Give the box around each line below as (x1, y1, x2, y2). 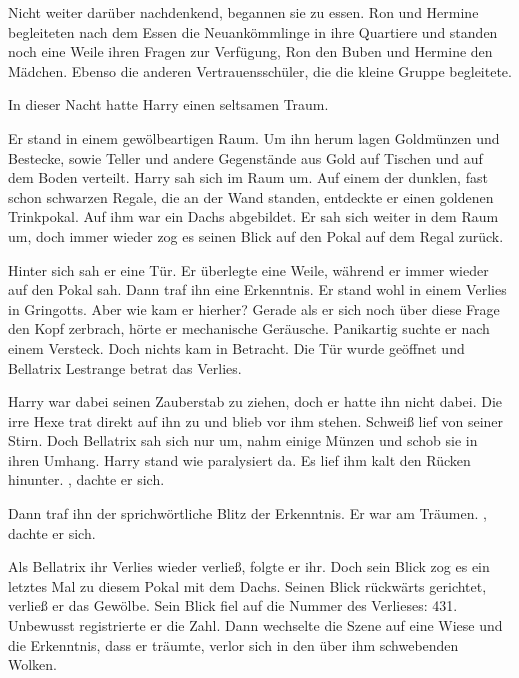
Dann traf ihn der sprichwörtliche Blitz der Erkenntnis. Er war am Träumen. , (8, 503, 487, 524)
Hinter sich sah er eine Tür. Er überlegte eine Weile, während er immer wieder (8, 259, 489, 280)
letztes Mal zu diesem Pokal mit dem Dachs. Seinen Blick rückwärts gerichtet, (8, 575, 487, 596)
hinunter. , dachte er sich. (8, 469, 165, 490)
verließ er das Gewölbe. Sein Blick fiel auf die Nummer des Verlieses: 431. (8, 595, 458, 616)
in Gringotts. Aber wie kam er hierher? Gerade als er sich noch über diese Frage (8, 298, 500, 319)
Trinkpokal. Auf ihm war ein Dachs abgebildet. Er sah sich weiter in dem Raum (8, 206, 499, 227)
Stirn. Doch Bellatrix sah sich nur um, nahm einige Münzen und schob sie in (8, 430, 478, 451)
